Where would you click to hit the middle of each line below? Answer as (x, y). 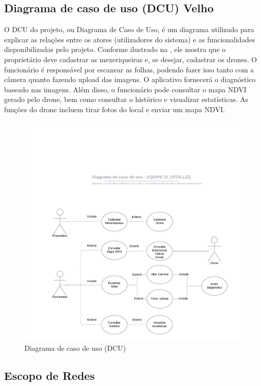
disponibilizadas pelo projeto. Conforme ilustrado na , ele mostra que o (115, 49)
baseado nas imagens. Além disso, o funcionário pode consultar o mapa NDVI (125, 89)
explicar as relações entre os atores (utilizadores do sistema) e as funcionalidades (130, 39)
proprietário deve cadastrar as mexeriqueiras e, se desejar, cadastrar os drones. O (130, 59)
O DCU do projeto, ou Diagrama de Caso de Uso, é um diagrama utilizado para (129, 29)
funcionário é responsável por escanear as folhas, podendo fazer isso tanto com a (129, 69)
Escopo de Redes (50, 375)
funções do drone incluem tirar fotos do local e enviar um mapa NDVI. (115, 109)
